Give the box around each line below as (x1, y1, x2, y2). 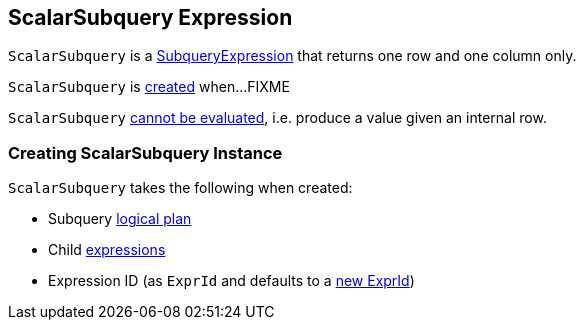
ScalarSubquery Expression (8, 5, 293, 30)
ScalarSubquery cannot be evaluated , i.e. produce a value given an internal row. (8, 109, 547, 127)
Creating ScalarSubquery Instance (8, 142, 283, 163)
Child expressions (48, 241, 166, 259)
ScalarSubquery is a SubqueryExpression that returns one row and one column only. (8, 47, 577, 65)
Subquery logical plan (48, 210, 192, 228)
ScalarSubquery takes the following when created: (8, 179, 353, 197)
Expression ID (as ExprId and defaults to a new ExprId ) (48, 272, 415, 290)
